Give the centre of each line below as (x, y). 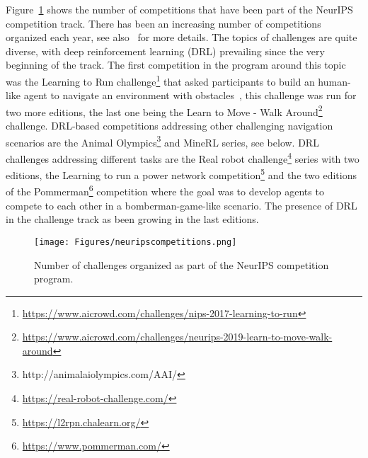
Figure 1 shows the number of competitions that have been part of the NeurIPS (179, 9)
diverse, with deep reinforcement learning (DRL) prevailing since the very (165, 51)
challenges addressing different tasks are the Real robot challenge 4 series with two (183, 157)
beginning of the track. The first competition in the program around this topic (176, 65)
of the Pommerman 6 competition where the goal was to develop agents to (165, 190)
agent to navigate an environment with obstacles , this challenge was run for (190, 95)
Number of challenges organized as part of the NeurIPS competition (182, 264)
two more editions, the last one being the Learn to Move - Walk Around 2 (164, 110)
